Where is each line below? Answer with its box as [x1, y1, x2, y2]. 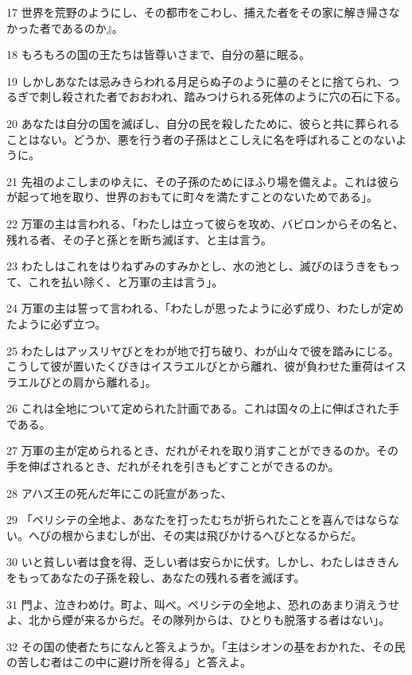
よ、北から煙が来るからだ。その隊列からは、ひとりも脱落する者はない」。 [6, 611, 391, 628]
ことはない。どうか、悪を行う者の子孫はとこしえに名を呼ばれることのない [6, 130, 396, 147]
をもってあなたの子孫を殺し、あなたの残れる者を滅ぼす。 [6, 569, 305, 586]
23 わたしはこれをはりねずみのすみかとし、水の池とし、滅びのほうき [6, 258, 367, 274]
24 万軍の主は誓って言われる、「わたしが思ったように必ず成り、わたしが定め [6, 300, 404, 316]
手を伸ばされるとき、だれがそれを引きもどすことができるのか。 [6, 458, 340, 475]
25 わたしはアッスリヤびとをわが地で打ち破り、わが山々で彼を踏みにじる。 [6, 342, 400, 359]
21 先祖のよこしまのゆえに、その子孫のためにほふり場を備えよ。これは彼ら [6, 173, 400, 189]
